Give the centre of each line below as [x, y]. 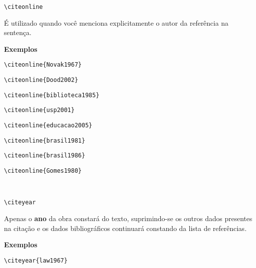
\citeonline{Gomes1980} [43, 171]
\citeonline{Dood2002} [41, 80]
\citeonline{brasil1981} [45, 140]
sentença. [18, 32]
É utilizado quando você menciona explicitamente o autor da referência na [116, 22]
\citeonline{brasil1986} [45, 156]
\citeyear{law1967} [36, 260]
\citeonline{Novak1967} [43, 65]
